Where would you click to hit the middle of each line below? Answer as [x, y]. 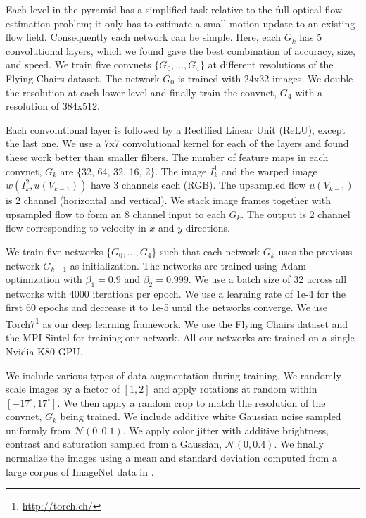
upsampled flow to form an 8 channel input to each [116, 214]
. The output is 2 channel [296, 214]
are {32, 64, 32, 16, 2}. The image [133, 171]
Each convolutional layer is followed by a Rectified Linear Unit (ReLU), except [176, 129]
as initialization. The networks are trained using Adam [188, 265]
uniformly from [38, 430]
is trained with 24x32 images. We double [265, 78]
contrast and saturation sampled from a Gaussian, [114, 444]
